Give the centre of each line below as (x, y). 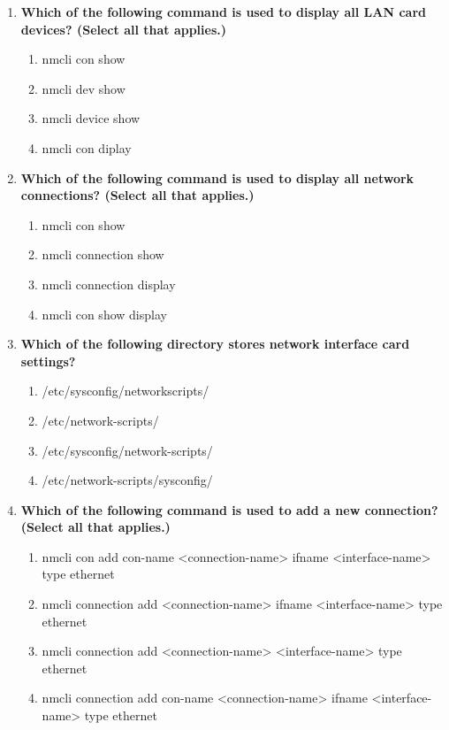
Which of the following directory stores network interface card (215, 344)
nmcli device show (91, 118)
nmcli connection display (109, 284)
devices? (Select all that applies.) (124, 29)
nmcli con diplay (87, 147)
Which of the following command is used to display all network (217, 177)
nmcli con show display (104, 314)
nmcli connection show (103, 254)
